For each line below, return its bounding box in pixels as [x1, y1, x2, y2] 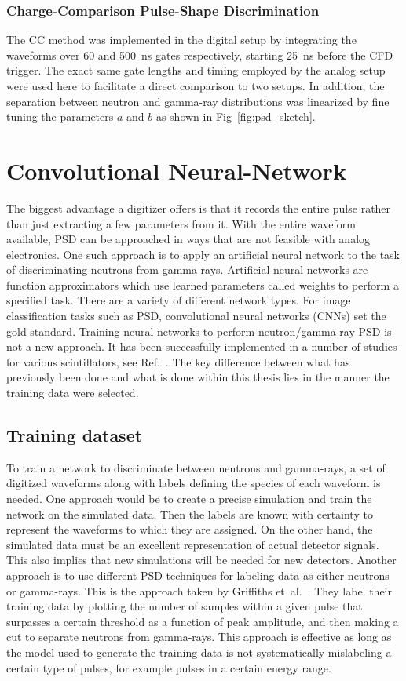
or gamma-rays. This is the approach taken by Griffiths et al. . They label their [6, 582, 392, 599]
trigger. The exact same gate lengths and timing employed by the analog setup [6, 62, 386, 78]
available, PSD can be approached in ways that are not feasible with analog [6, 231, 371, 247]
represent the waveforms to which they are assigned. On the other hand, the [6, 521, 373, 537]
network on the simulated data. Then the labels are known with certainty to [6, 505, 373, 522]
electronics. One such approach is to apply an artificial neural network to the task [6, 246, 401, 262]
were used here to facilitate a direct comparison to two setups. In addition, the [6, 78, 385, 93]
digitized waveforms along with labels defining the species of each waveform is [6, 475, 381, 491]
